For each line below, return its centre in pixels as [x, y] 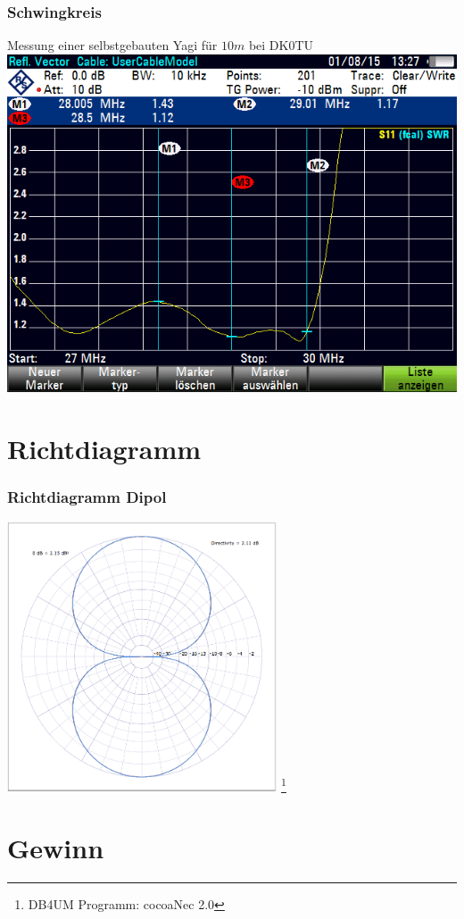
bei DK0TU [281, 45]
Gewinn [56, 848]
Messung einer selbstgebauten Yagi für [112, 45]
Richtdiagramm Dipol [87, 496]
